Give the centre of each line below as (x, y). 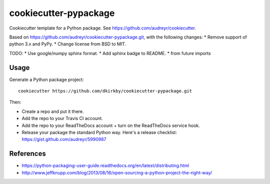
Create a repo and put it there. (53, 111)
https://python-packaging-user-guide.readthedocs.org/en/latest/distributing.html (105, 165)
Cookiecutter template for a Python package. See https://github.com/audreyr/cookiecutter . (103, 28)
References (27, 154)
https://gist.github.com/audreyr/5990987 (64, 139)
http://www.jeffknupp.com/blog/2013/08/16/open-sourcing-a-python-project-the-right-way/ (117, 172)
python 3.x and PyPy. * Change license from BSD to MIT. (68, 44)
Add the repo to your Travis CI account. (62, 118)
